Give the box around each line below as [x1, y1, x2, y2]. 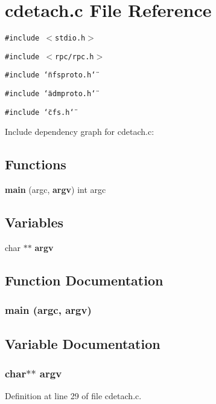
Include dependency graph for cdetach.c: [5, 125, 154, 138]
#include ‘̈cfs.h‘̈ [5, 108, 74, 117]
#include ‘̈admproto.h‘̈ [5, 90, 96, 99]
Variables [5, 213, 64, 232]
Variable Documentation [5, 334, 160, 353]
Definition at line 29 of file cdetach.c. [5, 389, 142, 402]
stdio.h [55, 34, 86, 43]
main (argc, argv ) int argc [5, 183, 106, 196]
